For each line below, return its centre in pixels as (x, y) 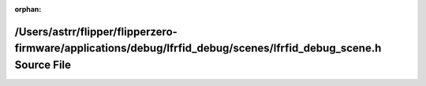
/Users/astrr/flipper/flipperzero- (96, 32)
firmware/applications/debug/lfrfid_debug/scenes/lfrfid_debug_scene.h (198, 49)
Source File (43, 65)
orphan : (28, 9)
